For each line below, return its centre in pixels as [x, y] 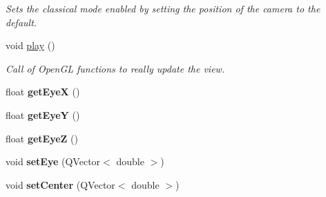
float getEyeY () [43, 114]
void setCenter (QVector [60, 184]
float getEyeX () [43, 92]
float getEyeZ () [42, 138]
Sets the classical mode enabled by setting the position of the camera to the [163, 8]
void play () [30, 45]
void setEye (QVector [53, 161]
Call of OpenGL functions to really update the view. [115, 68]
